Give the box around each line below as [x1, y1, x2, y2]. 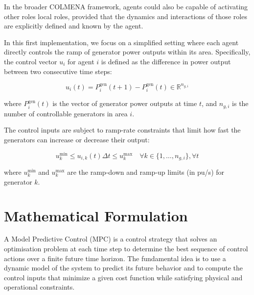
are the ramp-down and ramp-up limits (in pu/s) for [67, 167, 225, 177]
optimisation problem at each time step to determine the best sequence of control [4, 243, 248, 254]
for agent [68, 56, 94, 66]
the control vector [4, 56, 57, 66]
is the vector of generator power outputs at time [52, 98, 197, 108]
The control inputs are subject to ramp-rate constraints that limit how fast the [4, 125, 241, 135]
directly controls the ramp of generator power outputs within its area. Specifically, [4, 47, 251, 57]
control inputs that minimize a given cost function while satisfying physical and [4, 272, 243, 282]
